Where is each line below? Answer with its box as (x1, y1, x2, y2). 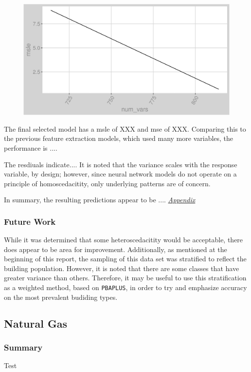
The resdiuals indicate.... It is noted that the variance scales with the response (4, 159, 237, 169)
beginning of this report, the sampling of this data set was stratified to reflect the (4, 254, 247, 264)
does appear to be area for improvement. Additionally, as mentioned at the (4, 244, 227, 254)
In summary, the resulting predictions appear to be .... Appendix (4, 195, 196, 205)
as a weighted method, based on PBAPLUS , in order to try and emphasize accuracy (4, 282, 247, 293)
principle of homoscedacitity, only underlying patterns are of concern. (4, 178, 211, 188)
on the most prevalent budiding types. (4, 292, 118, 302)
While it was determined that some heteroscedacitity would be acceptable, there (4, 235, 243, 245)
